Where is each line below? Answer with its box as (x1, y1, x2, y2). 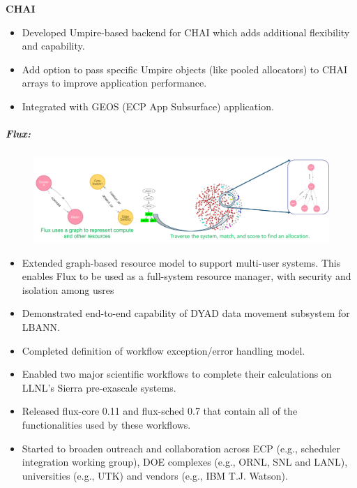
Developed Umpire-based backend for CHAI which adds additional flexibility (22, 24, 350, 39)
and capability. (22, 38, 85, 53)
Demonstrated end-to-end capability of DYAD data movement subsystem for (22, 306, 350, 320)
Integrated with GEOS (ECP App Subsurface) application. (22, 98, 274, 113)
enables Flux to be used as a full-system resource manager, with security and (22, 269, 351, 283)
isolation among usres (22, 282, 114, 297)
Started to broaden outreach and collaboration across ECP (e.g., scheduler (22, 441, 341, 455)
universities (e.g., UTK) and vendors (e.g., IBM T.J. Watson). (22, 468, 288, 482)
